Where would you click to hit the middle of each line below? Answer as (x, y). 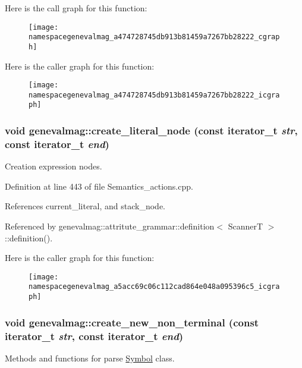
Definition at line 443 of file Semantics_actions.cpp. (99, 186)
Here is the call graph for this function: (76, 8)
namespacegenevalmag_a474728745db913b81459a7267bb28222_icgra (154, 95)
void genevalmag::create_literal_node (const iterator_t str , (151, 130)
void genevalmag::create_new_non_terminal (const (132, 322)
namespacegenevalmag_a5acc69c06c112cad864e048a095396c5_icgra (154, 287)
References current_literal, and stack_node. (85, 206)
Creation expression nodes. (54, 166)
